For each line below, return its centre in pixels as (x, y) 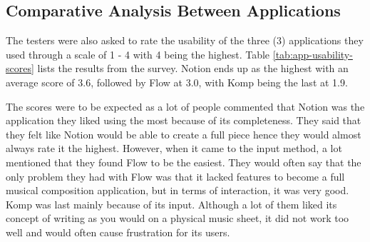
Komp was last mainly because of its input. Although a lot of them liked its (171, 204)
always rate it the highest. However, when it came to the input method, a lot (174, 148)
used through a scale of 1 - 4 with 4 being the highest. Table (138, 54)
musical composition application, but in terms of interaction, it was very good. (178, 190)
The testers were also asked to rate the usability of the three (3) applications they (185, 40)
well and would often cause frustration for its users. (118, 232)
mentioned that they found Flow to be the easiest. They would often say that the (184, 162)
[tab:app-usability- (313, 54)
